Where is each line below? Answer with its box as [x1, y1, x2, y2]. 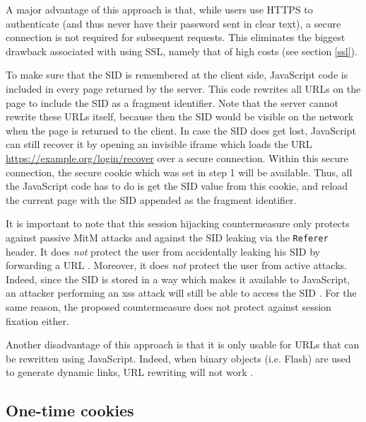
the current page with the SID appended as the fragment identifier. [6, 192, 297, 207]
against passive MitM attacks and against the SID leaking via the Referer [6, 229, 329, 244]
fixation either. [6, 313, 69, 328]
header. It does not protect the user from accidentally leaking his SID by [6, 244, 320, 258]
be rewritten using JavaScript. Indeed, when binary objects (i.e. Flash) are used [6, 350, 351, 365]
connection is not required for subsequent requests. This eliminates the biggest [6, 30, 346, 45]
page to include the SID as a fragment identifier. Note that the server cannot [6, 95, 339, 110]
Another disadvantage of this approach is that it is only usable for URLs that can [6, 337, 360, 352]
